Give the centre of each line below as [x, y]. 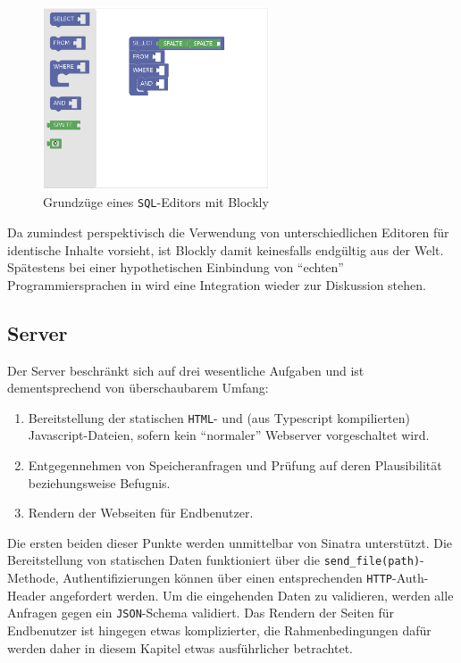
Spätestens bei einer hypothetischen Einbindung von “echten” [176, 267]
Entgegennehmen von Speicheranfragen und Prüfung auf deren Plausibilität [235, 465]
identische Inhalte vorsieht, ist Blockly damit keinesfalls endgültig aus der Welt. [226, 249]
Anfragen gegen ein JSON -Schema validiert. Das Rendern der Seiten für [201, 613]
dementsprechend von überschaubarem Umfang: [138, 388]
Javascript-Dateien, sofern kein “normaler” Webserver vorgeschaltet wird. [229, 435]
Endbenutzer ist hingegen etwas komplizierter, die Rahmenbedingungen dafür [219, 630]
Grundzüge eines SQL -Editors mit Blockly [156, 202]
